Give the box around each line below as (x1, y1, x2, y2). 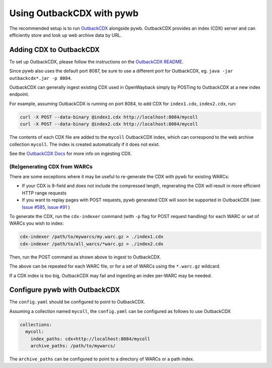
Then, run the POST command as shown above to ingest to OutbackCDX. (9, 254, 161, 260)
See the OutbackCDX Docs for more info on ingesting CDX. (9, 150, 132, 156)
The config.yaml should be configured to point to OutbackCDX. (9, 299, 146, 305)
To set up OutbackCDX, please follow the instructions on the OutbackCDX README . (9, 59, 184, 65)
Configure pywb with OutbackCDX (9, 286, 120, 294)
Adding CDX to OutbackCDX (9, 45, 100, 54)
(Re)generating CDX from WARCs (9, 163, 93, 170)
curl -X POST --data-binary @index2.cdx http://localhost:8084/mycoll (20, 121, 198, 127)
